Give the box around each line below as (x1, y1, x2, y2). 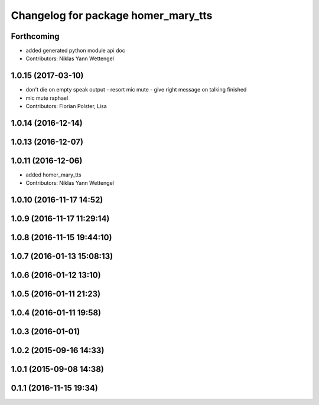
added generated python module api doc (25, 47, 125, 54)
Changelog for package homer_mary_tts (11, 9, 213, 22)
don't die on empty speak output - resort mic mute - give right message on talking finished (25, 86, 247, 93)
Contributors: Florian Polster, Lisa (25, 103, 108, 110)
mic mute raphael (25, 94, 69, 102)
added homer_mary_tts (25, 171, 82, 178)
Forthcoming (11, 31, 60, 41)
